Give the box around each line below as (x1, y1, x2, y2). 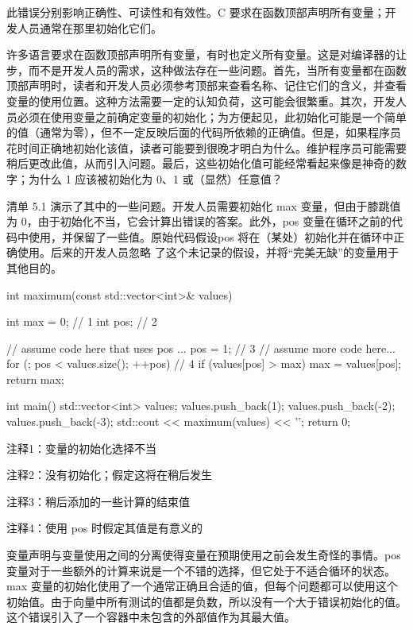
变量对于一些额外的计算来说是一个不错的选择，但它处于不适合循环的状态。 (6, 562, 396, 578)
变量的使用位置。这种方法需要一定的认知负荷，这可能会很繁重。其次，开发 (6, 92, 396, 109)
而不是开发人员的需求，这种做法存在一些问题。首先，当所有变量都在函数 (28, 61, 407, 78)
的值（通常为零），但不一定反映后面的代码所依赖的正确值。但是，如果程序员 (6, 124, 401, 141)
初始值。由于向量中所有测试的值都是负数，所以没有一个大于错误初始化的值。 (6, 593, 407, 609)
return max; (6, 370, 64, 387)
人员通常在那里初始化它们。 (17, 19, 162, 36)
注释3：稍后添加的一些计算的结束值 (6, 493, 190, 509)
